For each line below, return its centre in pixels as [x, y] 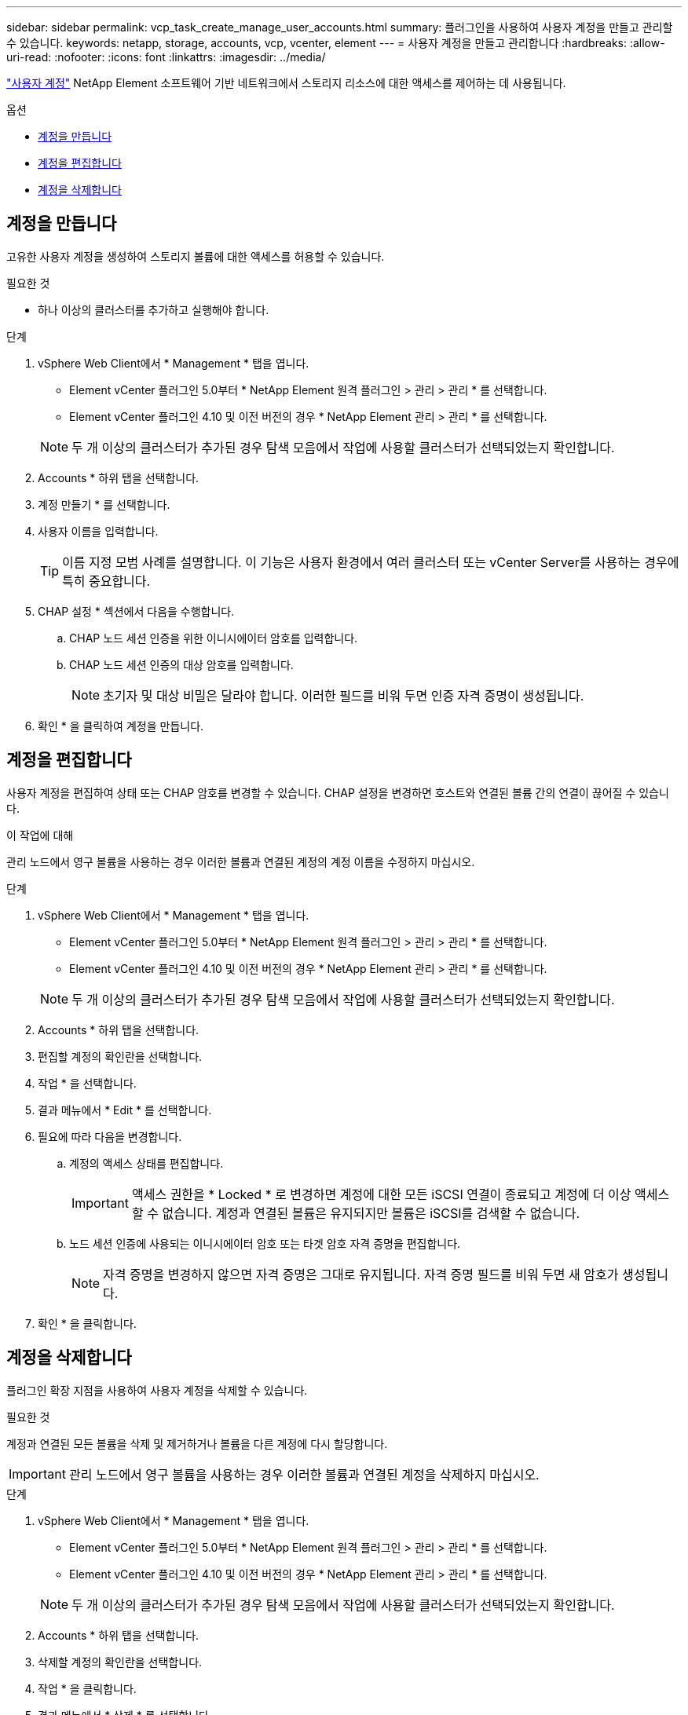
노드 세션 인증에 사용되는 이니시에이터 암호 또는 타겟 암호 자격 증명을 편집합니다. [265, 1243]
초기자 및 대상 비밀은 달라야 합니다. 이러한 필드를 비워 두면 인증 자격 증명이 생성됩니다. [344, 695]
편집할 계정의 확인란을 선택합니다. [120, 1056]
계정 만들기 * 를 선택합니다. [104, 504]
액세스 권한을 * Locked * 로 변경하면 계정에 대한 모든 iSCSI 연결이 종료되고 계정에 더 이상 [381, 1194]
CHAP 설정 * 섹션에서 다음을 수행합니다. [136, 611]
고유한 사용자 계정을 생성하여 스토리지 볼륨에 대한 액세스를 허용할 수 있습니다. [196, 256]
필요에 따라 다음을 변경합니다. [110, 1136]
